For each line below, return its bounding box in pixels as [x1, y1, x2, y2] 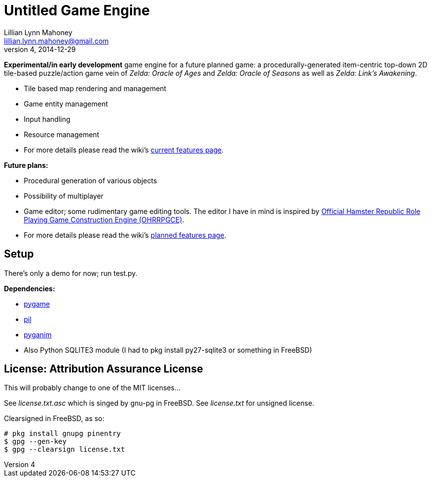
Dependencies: [4, 284, 55, 293]
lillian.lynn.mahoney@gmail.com [4, 36, 109, 45]
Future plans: [4, 160, 48, 169]
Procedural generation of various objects [24, 176, 157, 185]
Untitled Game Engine [4, 2, 150, 19]
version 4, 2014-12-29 [4, 45, 76, 53]
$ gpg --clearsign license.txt [4, 445, 125, 454]
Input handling [24, 114, 71, 123]
